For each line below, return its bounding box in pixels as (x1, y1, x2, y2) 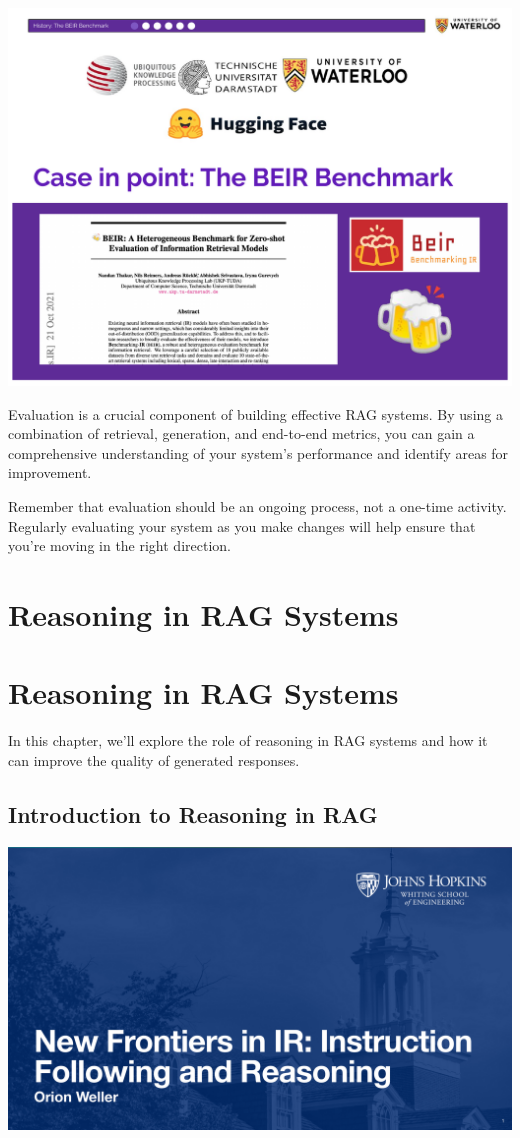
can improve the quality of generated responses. (8, 749, 300, 770)
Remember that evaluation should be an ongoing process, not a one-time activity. (8, 495, 507, 516)
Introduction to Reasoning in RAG (8, 798, 378, 829)
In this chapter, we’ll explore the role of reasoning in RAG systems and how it (8, 730, 488, 751)
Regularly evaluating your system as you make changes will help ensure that (8, 515, 476, 536)
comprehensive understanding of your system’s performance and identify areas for (8, 442, 509, 463)
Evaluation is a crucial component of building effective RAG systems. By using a (8, 403, 503, 424)
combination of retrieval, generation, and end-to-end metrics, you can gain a (8, 423, 475, 444)
